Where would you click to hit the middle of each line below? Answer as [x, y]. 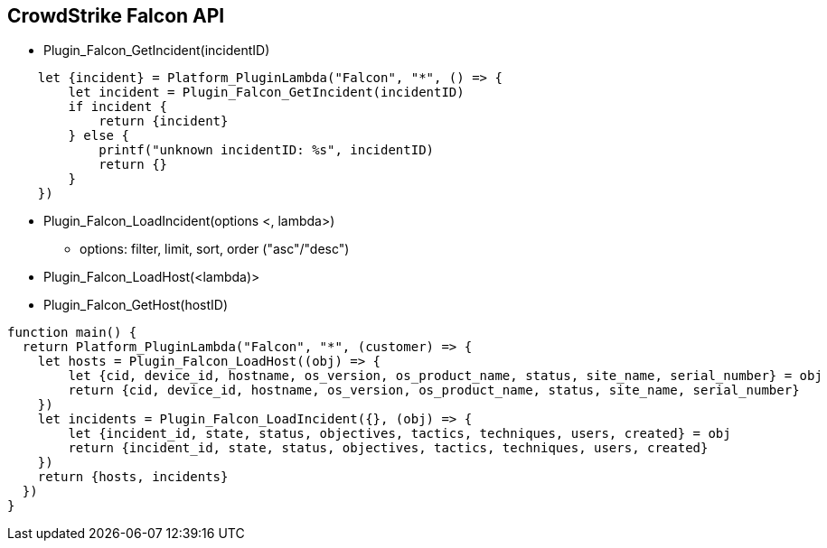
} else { [99, 136]
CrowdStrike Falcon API [116, 16]
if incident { [118, 107]
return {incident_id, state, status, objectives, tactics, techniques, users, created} [388, 448]
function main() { [72, 333]
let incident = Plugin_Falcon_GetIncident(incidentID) [266, 93]
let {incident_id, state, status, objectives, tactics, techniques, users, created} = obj [399, 434]
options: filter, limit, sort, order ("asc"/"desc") [215, 249]
